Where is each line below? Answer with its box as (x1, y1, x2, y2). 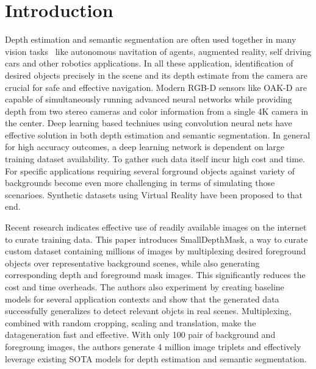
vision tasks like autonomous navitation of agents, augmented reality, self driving (5, 45, 312, 57)
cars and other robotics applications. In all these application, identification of (5, 57, 293, 70)
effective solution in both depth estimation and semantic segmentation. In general (5, 128, 311, 141)
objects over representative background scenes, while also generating (5, 256, 260, 269)
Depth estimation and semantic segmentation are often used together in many (5, 33, 296, 46)
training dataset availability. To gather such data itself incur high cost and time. (5, 152, 306, 165)
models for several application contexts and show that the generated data (5, 292, 279, 305)
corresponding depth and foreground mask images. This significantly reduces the (5, 268, 306, 281)
